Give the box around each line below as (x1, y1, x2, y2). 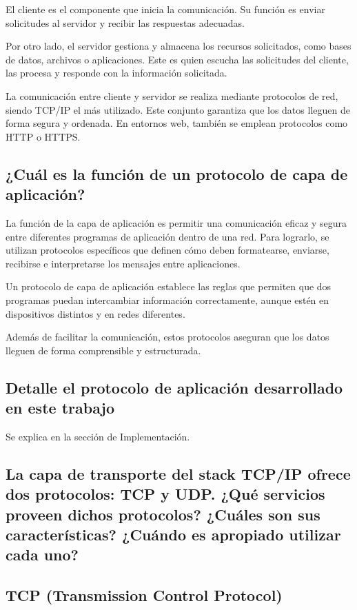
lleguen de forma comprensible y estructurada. (6, 343, 201, 357)
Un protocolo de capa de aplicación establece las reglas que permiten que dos (6, 279, 331, 294)
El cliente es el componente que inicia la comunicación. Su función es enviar (6, 2, 325, 16)
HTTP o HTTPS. (6, 129, 81, 143)
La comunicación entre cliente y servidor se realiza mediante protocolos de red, (6, 88, 338, 103)
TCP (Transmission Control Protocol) (6, 584, 283, 606)
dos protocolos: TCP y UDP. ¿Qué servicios (6, 483, 325, 505)
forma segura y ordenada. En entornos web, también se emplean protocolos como (6, 116, 348, 130)
